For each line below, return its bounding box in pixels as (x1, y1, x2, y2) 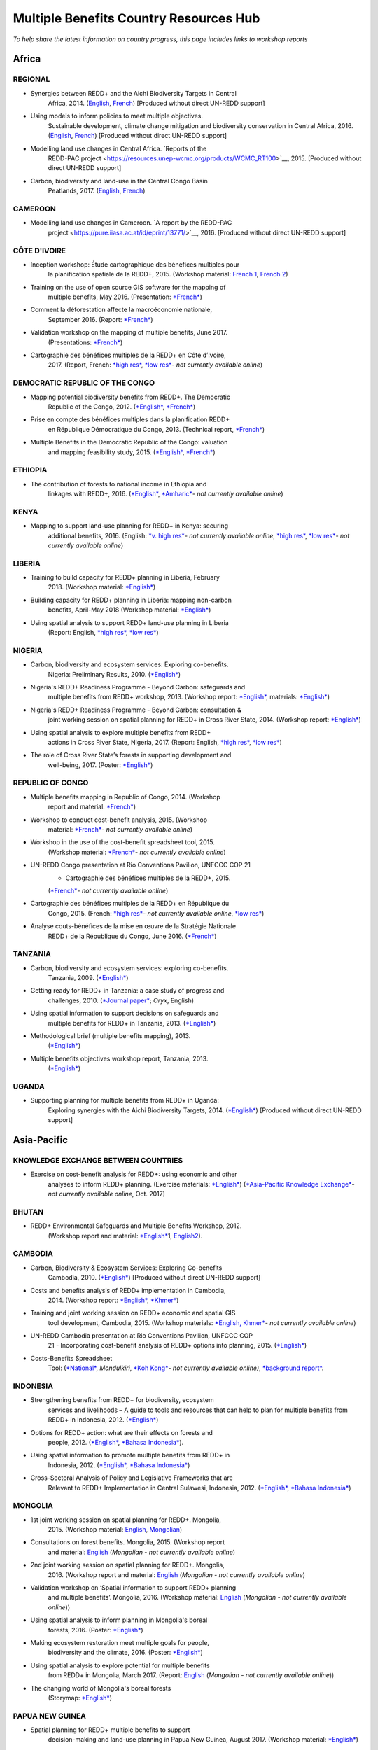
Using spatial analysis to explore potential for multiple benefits (30, 1661, 210, 1669)
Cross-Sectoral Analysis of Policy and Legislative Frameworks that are (30, 1473, 234, 1482)
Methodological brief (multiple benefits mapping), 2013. (30, 1032, 191, 1040)
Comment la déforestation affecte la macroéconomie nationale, (30, 305, 213, 314)
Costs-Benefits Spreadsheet (30, 1354, 113, 1362)
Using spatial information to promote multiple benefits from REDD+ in (30, 1451, 230, 1459)
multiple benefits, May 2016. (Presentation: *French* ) (48, 293, 203, 301)
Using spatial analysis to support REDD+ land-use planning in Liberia (30, 618, 229, 626)
